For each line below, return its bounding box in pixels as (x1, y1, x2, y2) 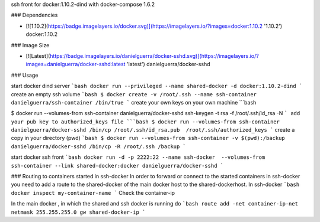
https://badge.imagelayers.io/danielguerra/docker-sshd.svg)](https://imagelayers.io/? (49, 52, 259, 59)
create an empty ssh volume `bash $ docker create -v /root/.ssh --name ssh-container (11, 90, 257, 97)
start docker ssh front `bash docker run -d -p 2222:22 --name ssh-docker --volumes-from (11, 154, 265, 161)
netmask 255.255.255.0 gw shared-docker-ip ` (11, 208, 146, 216)
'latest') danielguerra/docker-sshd (126, 61, 210, 68)
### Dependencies (11, 12, 58, 19)
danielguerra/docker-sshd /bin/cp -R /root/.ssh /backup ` (11, 143, 187, 150)
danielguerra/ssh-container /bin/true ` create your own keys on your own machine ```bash (11, 99, 257, 106)
